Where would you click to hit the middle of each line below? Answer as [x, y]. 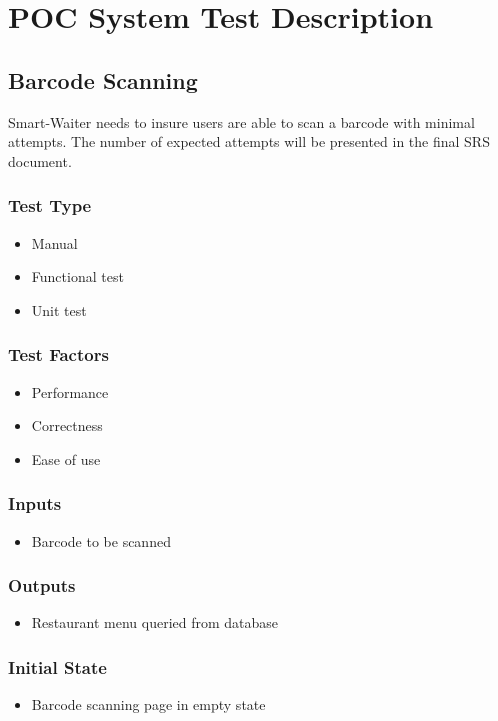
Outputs [42, 585]
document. [40, 160]
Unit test [59, 309]
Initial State [57, 666]
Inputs [35, 503]
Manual [54, 242]
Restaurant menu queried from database [155, 622]
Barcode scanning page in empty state [148, 704]
